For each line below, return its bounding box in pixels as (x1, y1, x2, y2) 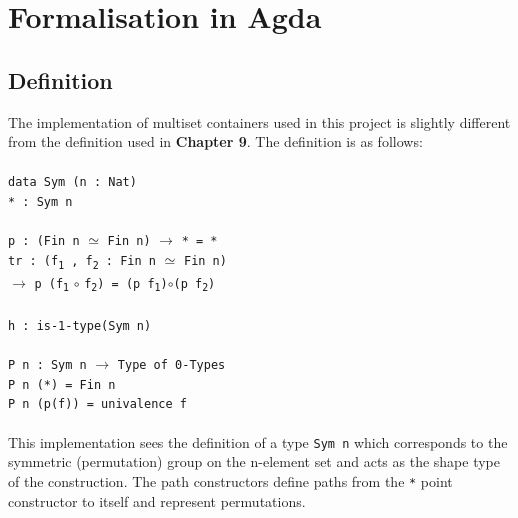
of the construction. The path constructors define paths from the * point (8, 470, 453, 491)
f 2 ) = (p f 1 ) (84, 276, 168, 294)
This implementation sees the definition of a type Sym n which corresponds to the (8, 431, 508, 452)
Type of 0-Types (117, 358, 226, 373)
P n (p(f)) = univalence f (8, 397, 187, 412)
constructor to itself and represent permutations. (8, 490, 306, 511)
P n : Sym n (8, 358, 87, 373)
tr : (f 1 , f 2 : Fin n (8, 253, 156, 271)
